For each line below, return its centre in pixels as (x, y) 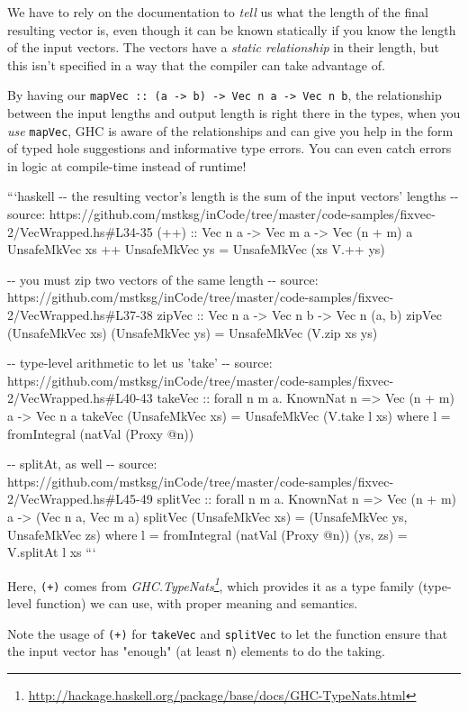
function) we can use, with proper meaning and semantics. (197, 603)
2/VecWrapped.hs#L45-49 (80, 499)
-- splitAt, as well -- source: (82, 464)
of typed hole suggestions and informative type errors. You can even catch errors (229, 148)
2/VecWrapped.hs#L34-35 (80, 231)
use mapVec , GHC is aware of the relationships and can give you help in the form (230, 130)
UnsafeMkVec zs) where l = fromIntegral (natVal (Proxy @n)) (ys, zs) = (207, 534)
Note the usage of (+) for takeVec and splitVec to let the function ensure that (228, 633)
